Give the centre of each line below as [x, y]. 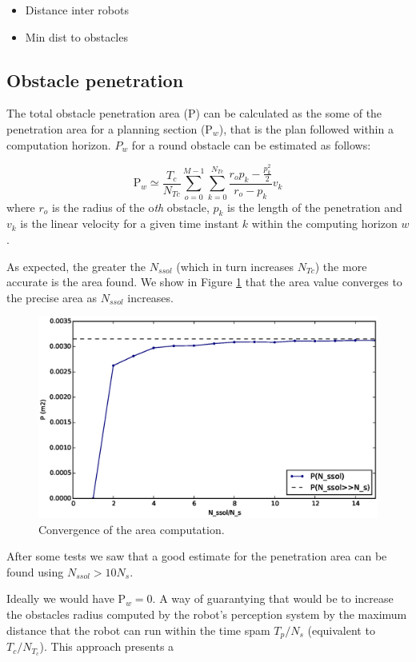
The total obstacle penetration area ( [97, 113]
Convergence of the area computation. [132, 529]
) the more [341, 266]
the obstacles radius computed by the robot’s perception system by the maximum [207, 614]
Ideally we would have [60, 598]
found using [35, 571]
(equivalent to [341, 630]
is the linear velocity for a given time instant [130, 223]
